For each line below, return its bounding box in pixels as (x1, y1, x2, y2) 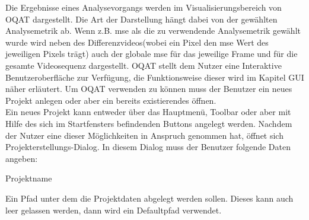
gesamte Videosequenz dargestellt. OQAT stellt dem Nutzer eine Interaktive (5, 59, 282, 71)
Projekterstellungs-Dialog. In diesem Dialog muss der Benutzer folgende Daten (5, 141, 291, 153)
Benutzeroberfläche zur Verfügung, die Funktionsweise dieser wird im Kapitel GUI (5, 71, 304, 83)
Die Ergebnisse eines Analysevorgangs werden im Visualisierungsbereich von (5, 1, 282, 13)
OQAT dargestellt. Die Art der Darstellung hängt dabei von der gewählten (5, 12, 278, 25)
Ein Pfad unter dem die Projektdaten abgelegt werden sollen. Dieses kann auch (5, 192, 294, 204)
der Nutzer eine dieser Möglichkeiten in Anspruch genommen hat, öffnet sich (5, 129, 283, 141)
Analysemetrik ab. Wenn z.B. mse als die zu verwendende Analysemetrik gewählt (5, 24, 301, 37)
